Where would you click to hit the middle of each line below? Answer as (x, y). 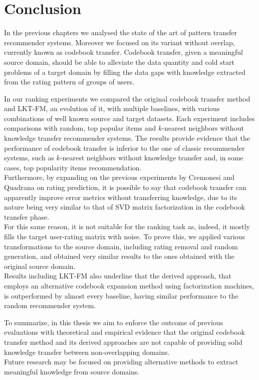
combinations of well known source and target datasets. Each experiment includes (129, 118)
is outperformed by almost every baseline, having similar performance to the (121, 295)
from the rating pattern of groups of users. (69, 82)
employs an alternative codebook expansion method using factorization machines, (129, 285)
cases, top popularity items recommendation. (73, 167)
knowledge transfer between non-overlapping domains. (87, 352)
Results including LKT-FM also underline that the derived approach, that (118, 276)
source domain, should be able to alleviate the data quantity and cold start (119, 62)
